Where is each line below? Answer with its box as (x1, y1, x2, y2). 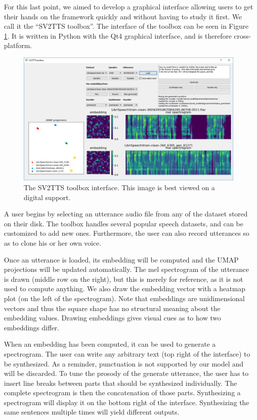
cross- (234, 30, 251, 41)
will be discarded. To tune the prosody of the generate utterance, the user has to (4, 368, 249, 378)
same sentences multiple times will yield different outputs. (4, 407, 179, 417)
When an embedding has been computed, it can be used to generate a (4, 339, 216, 349)
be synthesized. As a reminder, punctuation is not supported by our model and (4, 358, 244, 368)
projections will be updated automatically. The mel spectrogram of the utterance (4, 264, 249, 274)
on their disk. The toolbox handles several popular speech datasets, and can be (4, 218, 243, 228)
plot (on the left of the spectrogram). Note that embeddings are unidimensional (4, 293, 245, 303)
